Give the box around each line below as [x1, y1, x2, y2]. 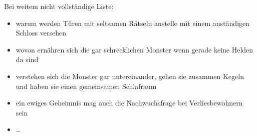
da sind [16, 54, 39, 64]
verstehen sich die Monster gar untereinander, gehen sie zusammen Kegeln [16, 70, 244, 81]
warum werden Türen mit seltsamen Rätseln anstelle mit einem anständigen [16, 17, 250, 28]
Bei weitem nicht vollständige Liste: [4, 1, 114, 11]
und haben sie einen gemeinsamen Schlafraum [16, 80, 157, 91]
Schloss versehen [16, 27, 66, 38]
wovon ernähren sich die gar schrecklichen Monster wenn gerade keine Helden [16, 44, 253, 54]
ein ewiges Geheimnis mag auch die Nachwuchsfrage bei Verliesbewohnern [16, 97, 243, 108]
